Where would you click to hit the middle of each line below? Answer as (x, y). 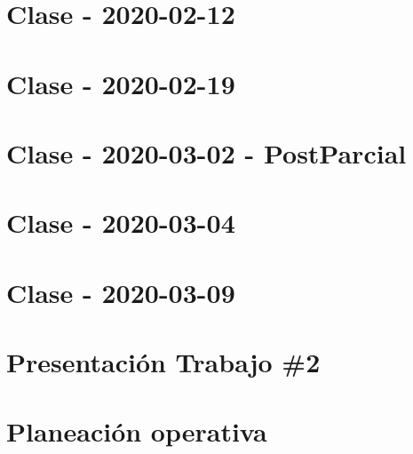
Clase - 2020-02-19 (121, 83)
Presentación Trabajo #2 (163, 362)
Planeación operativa (137, 431)
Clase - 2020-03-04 (121, 223)
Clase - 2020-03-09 (121, 292)
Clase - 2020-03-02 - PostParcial (206, 152)
